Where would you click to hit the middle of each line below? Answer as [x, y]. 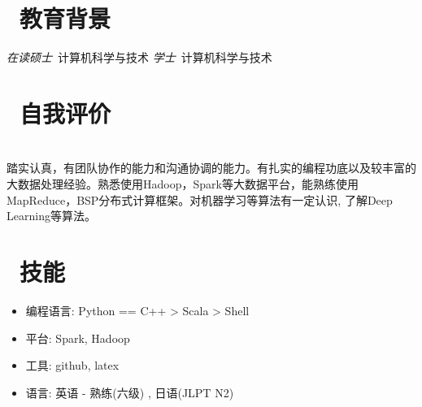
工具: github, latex [72, 365]
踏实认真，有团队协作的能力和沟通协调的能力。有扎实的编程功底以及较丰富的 [211, 168]
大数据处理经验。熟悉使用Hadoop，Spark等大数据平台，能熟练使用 [183, 184]
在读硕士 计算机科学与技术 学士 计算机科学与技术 [139, 57]
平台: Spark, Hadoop [78, 338]
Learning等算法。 [51, 216]
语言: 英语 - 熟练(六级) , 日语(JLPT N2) [130, 392]
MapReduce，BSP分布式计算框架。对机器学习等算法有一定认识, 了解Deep [200, 199]
